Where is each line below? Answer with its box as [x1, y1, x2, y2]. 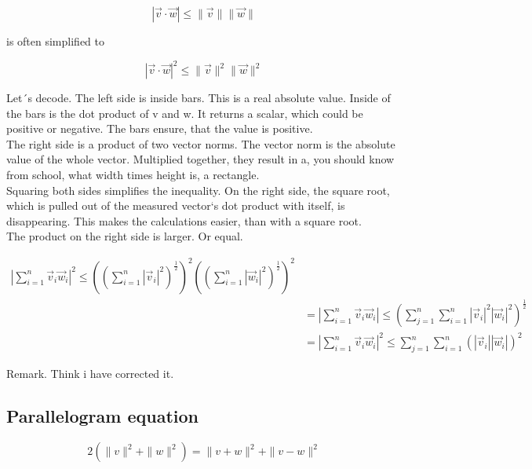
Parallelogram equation [6, 404, 199, 428]
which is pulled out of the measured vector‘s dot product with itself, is [6, 197, 345, 214]
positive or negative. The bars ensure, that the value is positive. [6, 120, 313, 137]
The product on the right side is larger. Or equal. [6, 228, 243, 244]
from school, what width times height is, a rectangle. [6, 167, 260, 183]
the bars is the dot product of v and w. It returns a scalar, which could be [6, 104, 363, 121]
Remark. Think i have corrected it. [6, 365, 174, 382]
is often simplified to [6, 33, 104, 49]
